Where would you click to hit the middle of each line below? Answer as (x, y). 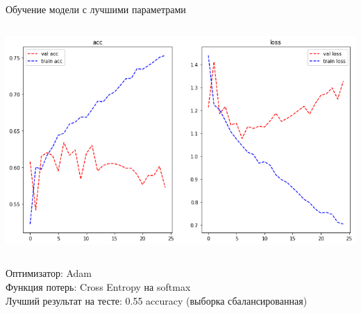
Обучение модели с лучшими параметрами (96, 9)
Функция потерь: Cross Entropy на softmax (98, 286)
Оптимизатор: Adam (49, 273)
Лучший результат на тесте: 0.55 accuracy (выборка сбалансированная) (157, 300)
